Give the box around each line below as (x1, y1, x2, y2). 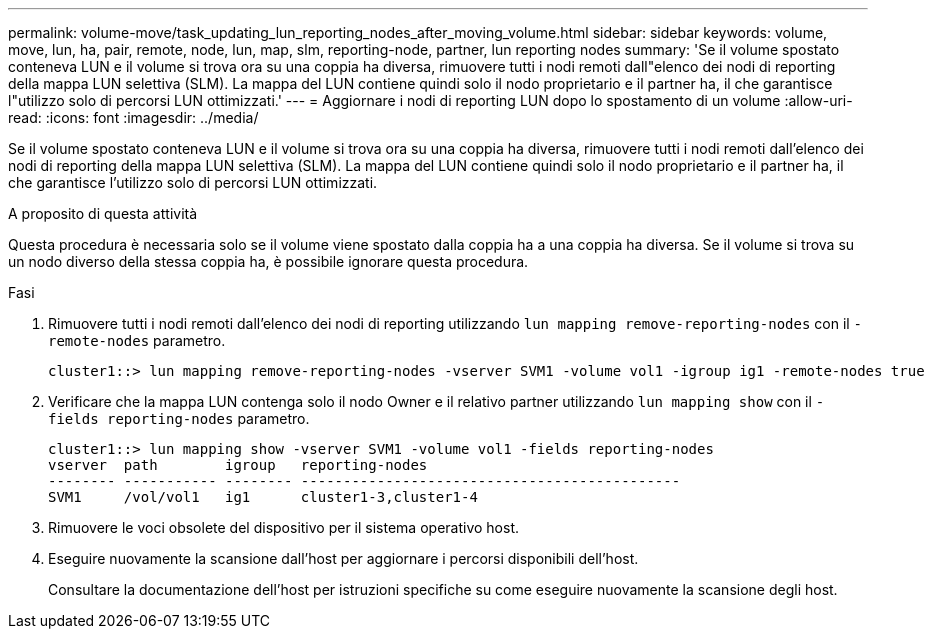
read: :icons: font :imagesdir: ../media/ (8, 109, 259, 126)
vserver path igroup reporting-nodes (48, 457, 428, 473)
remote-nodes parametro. (48, 332, 226, 349)
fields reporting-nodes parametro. (48, 410, 310, 427)
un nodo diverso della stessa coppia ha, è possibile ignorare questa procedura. (8, 253, 529, 270)
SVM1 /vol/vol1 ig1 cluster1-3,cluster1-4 (48, 489, 478, 505)
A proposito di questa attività (8, 205, 198, 222)
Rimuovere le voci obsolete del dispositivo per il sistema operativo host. (48, 519, 520, 536)
